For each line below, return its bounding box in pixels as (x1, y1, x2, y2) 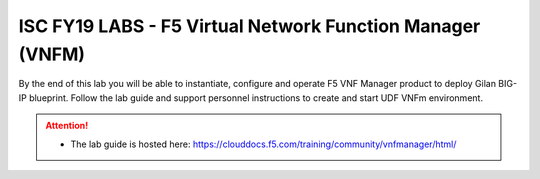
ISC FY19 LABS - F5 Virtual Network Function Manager (18, 15, 481, 37)
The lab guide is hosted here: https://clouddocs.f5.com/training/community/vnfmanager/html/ (70, 138, 457, 150)
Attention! (45, 120, 89, 132)
